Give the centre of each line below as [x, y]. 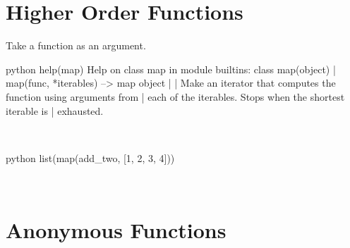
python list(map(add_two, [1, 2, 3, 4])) [90, 157]
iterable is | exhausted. [55, 110]
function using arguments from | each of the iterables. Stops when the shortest [175, 96]
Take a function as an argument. [76, 45]
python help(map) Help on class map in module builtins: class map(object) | [171, 69]
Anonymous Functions [116, 230]
